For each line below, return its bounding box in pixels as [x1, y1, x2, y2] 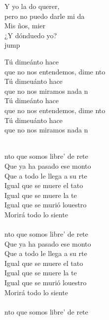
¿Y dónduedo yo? [4, 30, 57, 40]
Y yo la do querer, [4, 1, 60, 11]
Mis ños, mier [4, 20, 46, 31]
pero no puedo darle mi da [4, 10, 85, 21]
